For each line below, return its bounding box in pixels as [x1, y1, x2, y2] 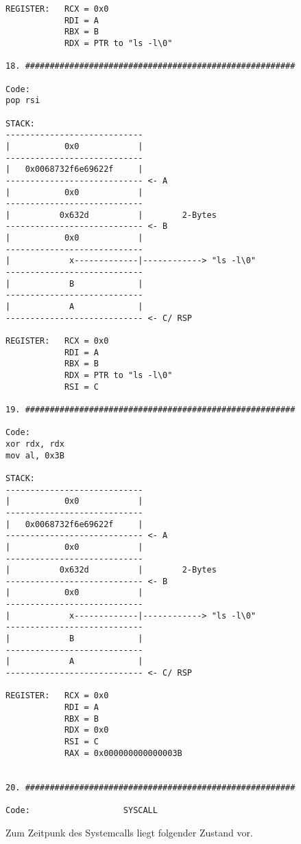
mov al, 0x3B [5, 450, 64, 460]
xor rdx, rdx [5, 438, 64, 449]
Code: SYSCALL [5, 805, 158, 815]
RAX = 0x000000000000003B [64, 748, 182, 758]
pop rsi [5, 96, 40, 106]
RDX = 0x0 [64, 725, 109, 735]
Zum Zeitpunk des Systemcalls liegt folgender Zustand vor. [5, 825, 253, 839]
